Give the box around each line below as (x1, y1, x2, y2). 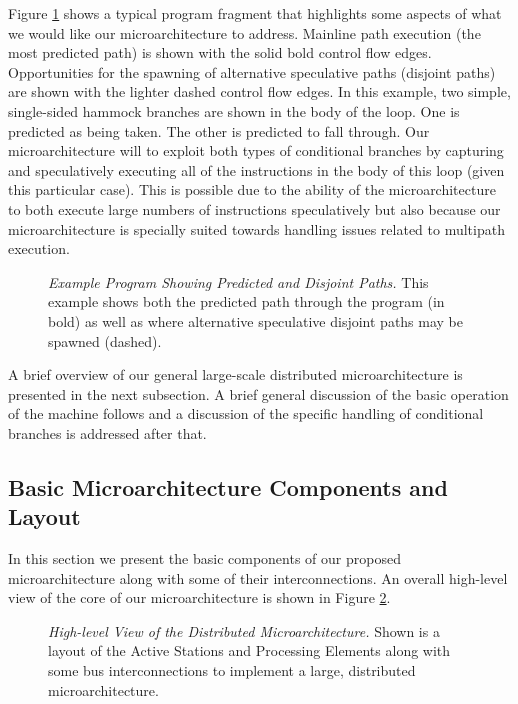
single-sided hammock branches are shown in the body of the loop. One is (8, 100, 460, 121)
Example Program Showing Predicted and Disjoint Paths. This (48, 271, 429, 292)
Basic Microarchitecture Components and (8, 471, 448, 502)
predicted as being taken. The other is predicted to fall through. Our (8, 120, 430, 141)
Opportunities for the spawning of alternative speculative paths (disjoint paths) (8, 61, 496, 82)
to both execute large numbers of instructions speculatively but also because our (8, 198, 501, 219)
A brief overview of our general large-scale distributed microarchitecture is (8, 364, 463, 385)
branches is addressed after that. (8, 422, 207, 443)
